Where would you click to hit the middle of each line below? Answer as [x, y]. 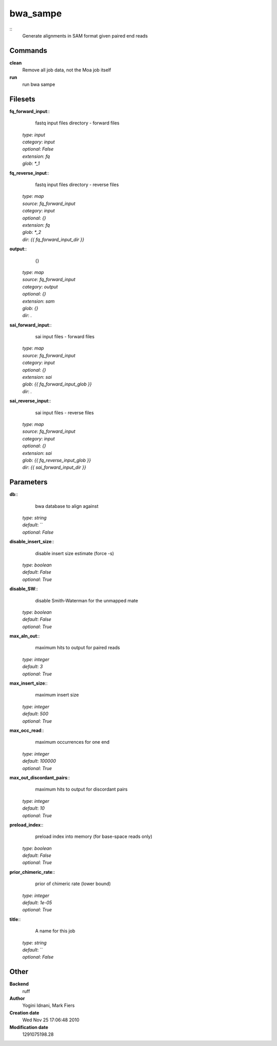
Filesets [22, 99]
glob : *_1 [31, 163]
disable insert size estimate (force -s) [75, 553]
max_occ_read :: [27, 730]
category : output [40, 287]
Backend [19, 984]
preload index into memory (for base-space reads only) [94, 837]
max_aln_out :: [25, 636]
